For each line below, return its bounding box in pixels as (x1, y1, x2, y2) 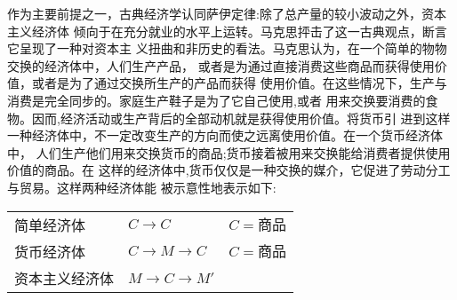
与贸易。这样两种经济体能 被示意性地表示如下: (7, 178, 277, 196)
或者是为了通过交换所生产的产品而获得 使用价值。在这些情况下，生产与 (31, 74, 447, 92)
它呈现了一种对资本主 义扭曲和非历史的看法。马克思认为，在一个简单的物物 (7, 39, 447, 58)
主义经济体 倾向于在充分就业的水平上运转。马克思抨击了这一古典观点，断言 (7, 21, 447, 40)
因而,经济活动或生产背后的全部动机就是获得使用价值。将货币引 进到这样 (31, 108, 451, 127)
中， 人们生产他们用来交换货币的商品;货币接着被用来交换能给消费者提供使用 (7, 143, 451, 162)
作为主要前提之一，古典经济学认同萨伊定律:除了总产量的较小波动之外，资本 (7, 4, 446, 22)
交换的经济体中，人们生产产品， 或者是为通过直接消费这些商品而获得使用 (7, 56, 435, 75)
